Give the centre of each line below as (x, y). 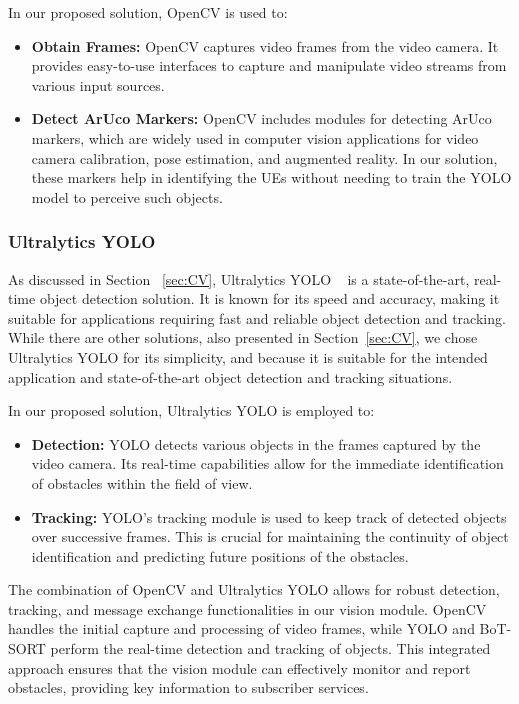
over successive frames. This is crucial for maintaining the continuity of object (270, 536)
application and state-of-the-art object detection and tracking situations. (230, 376)
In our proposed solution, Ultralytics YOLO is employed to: (191, 410)
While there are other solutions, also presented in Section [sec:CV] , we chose (243, 337)
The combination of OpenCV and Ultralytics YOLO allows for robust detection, (254, 589)
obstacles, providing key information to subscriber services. (188, 687)
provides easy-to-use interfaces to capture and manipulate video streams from (269, 65)
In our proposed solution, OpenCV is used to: (148, 12)
